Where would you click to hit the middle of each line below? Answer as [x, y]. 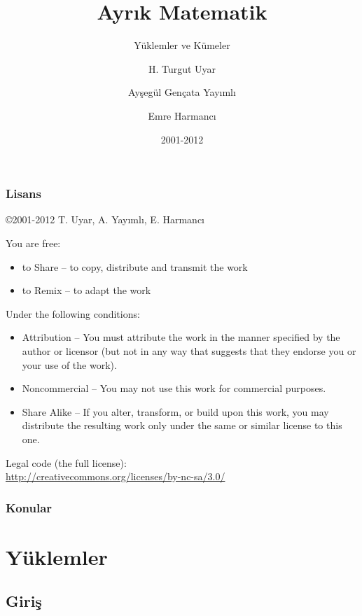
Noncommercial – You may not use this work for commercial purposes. [174, 388]
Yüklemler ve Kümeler [182, 45]
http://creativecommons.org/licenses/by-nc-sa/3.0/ [116, 476]
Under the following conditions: [73, 313]
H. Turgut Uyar [182, 68]
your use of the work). [69, 364]
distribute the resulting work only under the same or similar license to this [182, 425]
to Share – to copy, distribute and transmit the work [135, 266]
